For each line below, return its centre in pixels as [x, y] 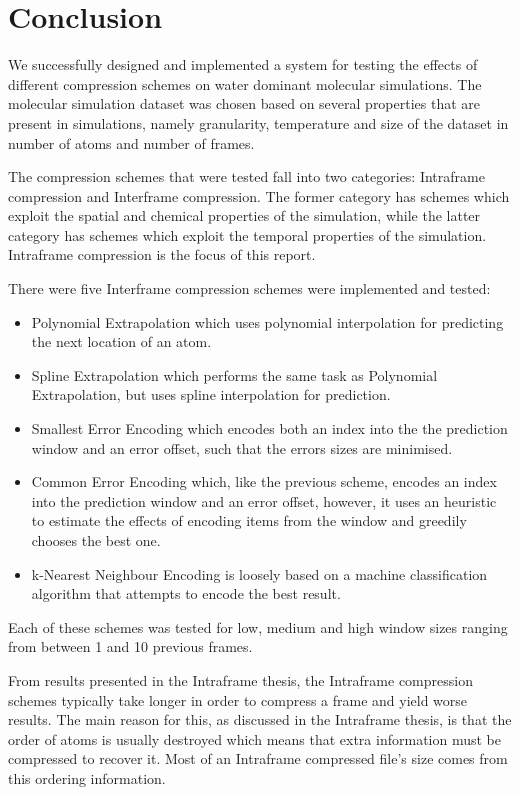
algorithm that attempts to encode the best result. [186, 593]
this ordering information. [87, 777]
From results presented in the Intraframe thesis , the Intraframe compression [240, 679]
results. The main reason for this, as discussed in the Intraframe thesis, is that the [260, 719]
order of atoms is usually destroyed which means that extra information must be [254, 738]
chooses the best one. [96, 540]
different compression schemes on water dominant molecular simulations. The [245, 83]
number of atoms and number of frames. [131, 142]
